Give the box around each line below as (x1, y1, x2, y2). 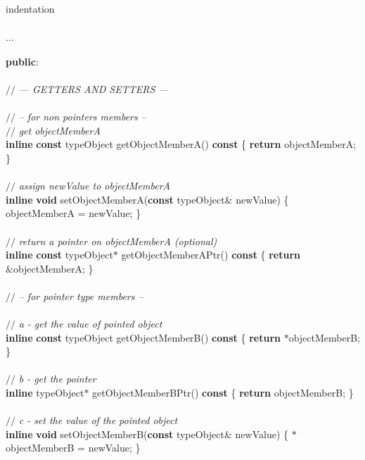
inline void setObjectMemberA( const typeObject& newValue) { (6, 192, 289, 206)
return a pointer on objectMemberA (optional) (18, 233, 217, 248)
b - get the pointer (18, 371, 96, 386)
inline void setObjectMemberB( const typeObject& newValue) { (6, 426, 288, 441)
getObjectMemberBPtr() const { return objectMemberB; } (92, 385, 354, 400)
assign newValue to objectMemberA (18, 178, 170, 193)
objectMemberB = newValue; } (6, 440, 141, 455)
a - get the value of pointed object (18, 316, 162, 331)
